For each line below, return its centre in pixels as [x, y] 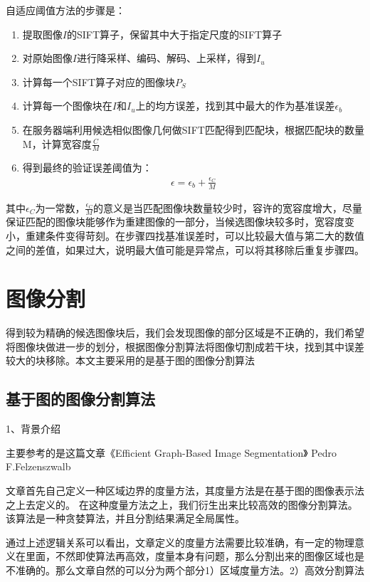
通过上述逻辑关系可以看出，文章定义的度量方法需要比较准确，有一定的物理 [180, 542]
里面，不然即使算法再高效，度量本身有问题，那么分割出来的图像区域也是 [195, 556]
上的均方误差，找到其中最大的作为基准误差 [235, 106]
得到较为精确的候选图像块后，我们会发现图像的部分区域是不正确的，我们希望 [185, 333]
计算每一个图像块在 [67, 106]
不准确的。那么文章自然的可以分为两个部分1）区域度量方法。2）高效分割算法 [185, 570]
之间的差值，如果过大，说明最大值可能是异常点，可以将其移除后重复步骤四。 [185, 249]
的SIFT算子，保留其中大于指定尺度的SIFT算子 [174, 34]
